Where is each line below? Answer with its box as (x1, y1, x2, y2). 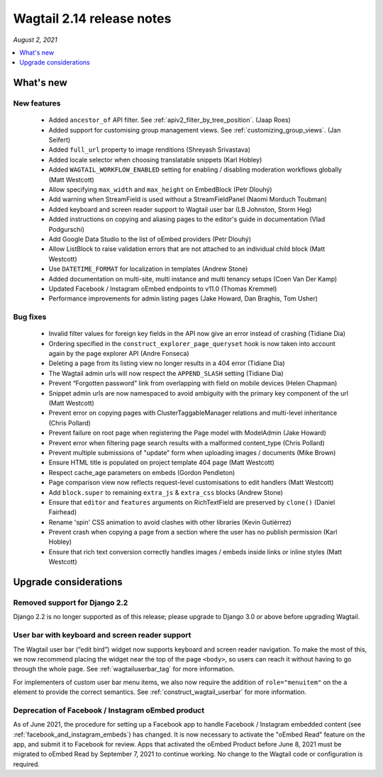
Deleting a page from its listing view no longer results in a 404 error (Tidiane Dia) (48, 359, 285, 368)
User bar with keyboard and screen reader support (13, 630, 191, 640)
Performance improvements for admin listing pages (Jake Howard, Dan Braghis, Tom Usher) (48, 294, 318, 303)
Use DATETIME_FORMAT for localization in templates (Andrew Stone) (48, 264, 248, 273)
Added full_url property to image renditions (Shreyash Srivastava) (48, 145, 251, 154)
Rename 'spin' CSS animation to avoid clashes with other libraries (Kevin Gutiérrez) (48, 518, 292, 526)
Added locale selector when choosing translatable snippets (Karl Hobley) (48, 155, 262, 164)
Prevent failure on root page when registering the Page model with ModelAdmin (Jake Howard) (48, 429, 326, 437)
